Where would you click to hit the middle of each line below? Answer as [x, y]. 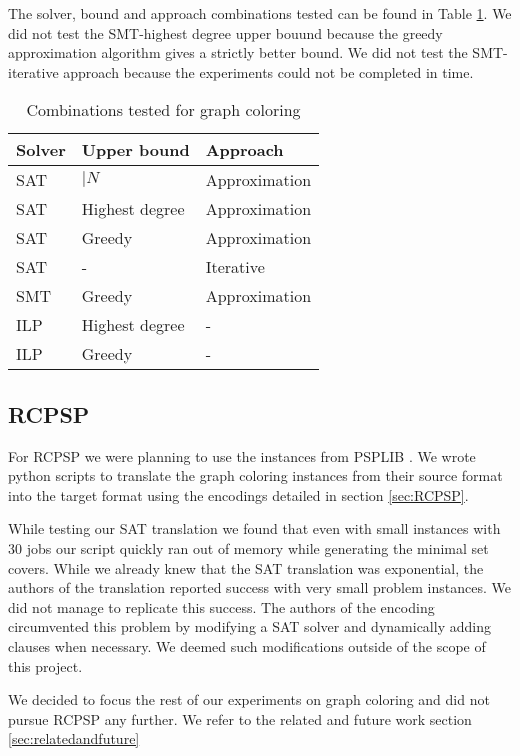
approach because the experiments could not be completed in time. [268, 71]
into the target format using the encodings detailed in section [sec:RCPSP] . [238, 494]
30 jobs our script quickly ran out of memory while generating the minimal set [248, 547]
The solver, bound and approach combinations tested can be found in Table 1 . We [260, 13]
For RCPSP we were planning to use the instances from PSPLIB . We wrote [242, 455]
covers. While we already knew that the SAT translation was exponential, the [246, 567]
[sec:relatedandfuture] [74, 738]
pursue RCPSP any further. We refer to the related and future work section [240, 718]
